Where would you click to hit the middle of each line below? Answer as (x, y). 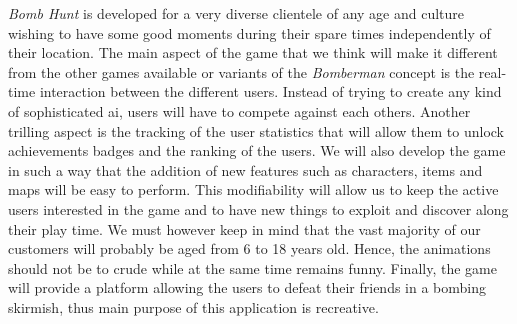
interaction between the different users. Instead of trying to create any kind (270, 91)
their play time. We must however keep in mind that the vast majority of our (244, 228)
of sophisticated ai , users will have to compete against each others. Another (239, 110)
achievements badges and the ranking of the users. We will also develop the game (257, 150)
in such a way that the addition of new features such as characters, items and (245, 169)
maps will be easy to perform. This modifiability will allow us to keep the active (253, 189)
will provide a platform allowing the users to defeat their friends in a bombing (247, 287)
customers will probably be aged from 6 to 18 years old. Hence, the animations (249, 248)
